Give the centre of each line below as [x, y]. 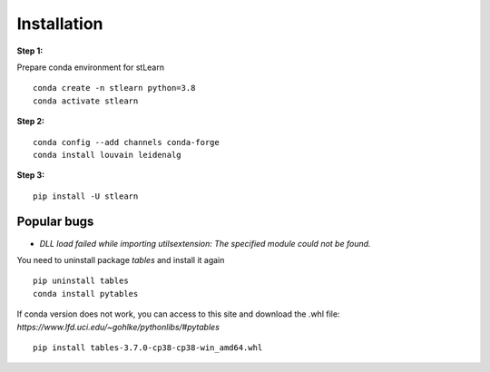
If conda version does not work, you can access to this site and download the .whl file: [178, 314]
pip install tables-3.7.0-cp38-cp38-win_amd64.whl [148, 348]
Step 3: [31, 175]
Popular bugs [55, 222]
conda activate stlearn [86, 101]
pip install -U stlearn [86, 196]
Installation [60, 24]
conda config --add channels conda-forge [126, 142]
